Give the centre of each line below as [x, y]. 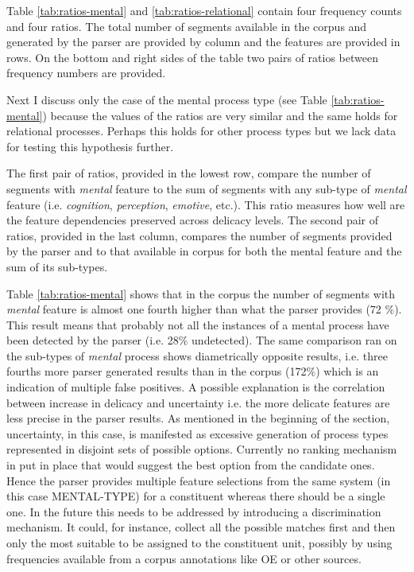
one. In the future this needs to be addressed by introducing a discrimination [194, 511]
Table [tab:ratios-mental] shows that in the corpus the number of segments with [201, 293]
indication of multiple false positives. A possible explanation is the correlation [196, 387]
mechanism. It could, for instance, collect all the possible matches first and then [201, 527]
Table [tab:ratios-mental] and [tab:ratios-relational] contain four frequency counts [204, 10]
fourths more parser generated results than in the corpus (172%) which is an [193, 371]
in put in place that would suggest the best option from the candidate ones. [191, 465]
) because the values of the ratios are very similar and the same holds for [220, 115]
